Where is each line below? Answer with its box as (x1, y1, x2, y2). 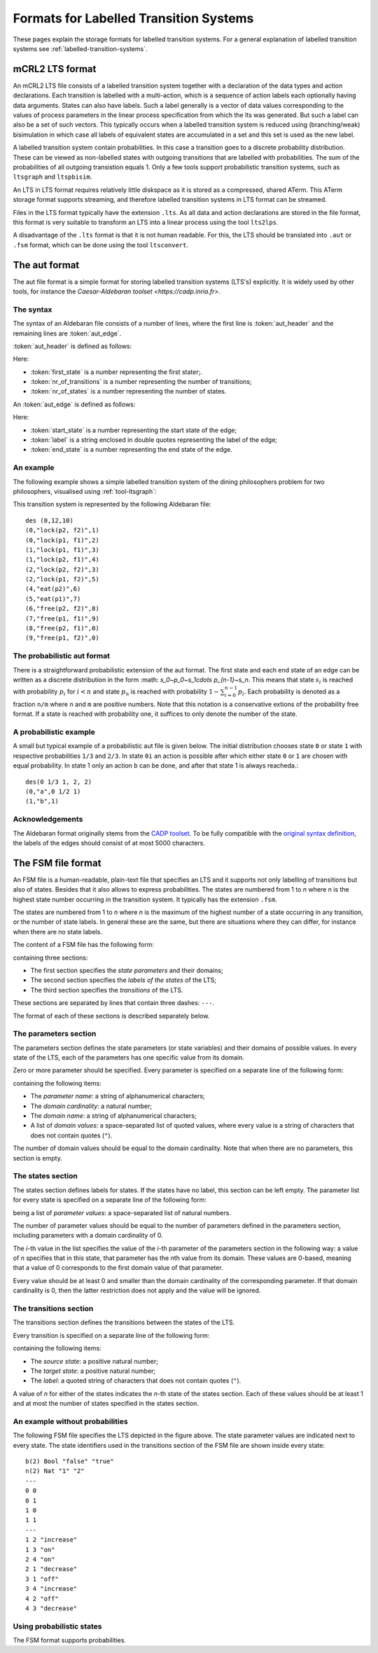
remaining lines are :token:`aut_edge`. (13, 329, 122, 338)
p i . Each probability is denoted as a (237, 687, 340, 697)
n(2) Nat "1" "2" (25, 1467, 85, 1475)
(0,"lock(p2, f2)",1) (25, 526, 99, 534)
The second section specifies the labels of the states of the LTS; (30, 976, 217, 984)
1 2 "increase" (25, 1536, 78, 1544)
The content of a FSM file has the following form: (13, 941, 154, 949)
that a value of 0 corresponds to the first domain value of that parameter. (13, 1264, 223, 1272)
